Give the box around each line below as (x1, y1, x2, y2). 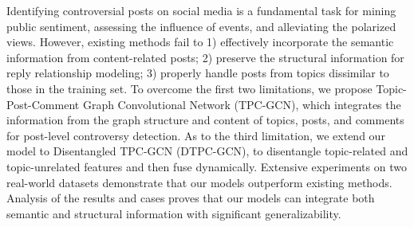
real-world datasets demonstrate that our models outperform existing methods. (6, 174, 392, 190)
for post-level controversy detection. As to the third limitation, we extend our (6, 127, 385, 143)
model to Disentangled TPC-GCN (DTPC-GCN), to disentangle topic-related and (6, 143, 408, 159)
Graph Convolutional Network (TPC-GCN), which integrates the (82, 96, 401, 112)
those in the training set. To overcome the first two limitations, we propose (6, 80, 373, 96)
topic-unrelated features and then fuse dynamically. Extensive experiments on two (6, 158, 407, 174)
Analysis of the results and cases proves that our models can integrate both (6, 190, 375, 206)
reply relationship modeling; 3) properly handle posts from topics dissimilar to (6, 65, 389, 81)
